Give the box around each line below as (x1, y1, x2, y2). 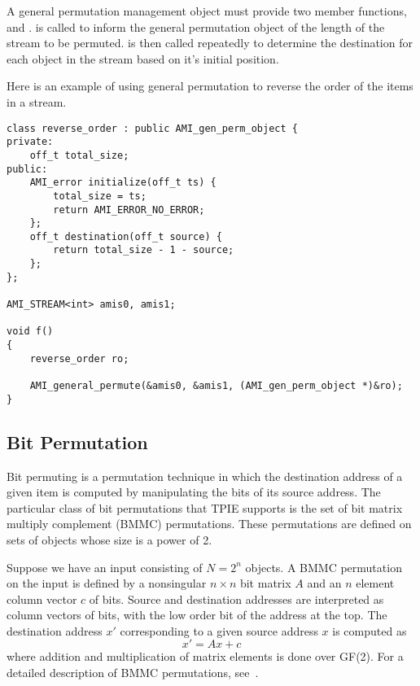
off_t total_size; (29, 149, 129, 161)
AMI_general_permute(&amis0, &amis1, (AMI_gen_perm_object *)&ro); (29, 380, 403, 392)
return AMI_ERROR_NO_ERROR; (53, 203, 205, 216)
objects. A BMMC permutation (245, 558, 402, 575)
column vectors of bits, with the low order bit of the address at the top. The (7, 606, 387, 623)
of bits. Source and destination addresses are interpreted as (89, 590, 384, 607)
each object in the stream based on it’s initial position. (7, 50, 279, 67)
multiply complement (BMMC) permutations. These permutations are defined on (7, 515, 412, 532)
